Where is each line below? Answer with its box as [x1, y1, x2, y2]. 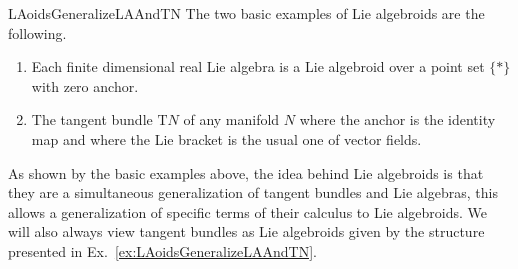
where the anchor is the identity [299, 109, 496, 130]
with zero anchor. [31, 75, 139, 96]
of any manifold [183, 109, 280, 130]
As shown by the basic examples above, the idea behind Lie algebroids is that [8, 162, 484, 183]
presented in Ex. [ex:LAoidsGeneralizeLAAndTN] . [8, 240, 317, 261]
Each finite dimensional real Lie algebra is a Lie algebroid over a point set [31, 56, 485, 77]
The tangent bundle [31, 109, 153, 130]
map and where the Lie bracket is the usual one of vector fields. [31, 128, 422, 149]
